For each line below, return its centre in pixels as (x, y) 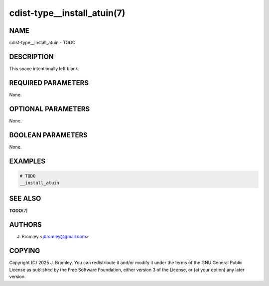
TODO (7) (18, 210)
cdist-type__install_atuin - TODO (42, 43)
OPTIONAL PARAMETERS (50, 109)
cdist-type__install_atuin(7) (67, 13)
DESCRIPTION (32, 56)
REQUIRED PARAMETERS (49, 83)
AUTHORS (26, 225)
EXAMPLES (27, 161)
